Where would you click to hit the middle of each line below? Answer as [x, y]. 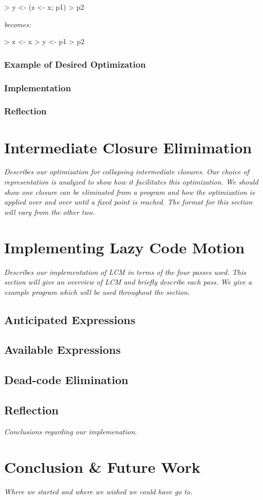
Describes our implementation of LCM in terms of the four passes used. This [125, 272]
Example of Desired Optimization [75, 64]
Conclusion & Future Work [102, 466]
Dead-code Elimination [66, 380]
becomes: [18, 24]
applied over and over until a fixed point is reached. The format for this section [128, 202]
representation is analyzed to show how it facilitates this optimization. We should [131, 182]
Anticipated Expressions [70, 319]
